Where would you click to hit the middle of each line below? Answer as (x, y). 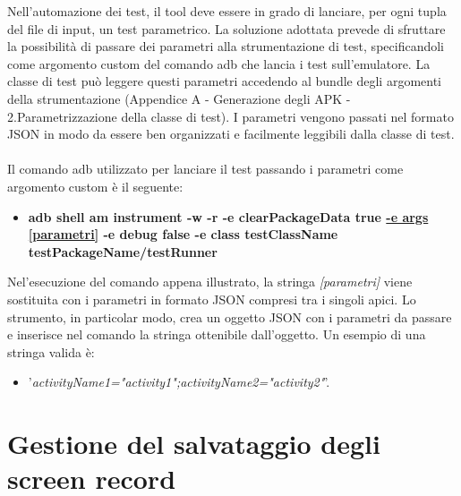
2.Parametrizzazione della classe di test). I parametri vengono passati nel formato (230, 116)
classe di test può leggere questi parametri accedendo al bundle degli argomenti (224, 81)
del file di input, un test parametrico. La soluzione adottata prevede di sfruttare (226, 28)
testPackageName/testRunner (123, 251)
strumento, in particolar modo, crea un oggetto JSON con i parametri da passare (230, 316)
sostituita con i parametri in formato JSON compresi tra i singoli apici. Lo (212, 299)
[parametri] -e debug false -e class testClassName (183, 234)
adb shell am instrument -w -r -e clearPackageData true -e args (228, 216)
